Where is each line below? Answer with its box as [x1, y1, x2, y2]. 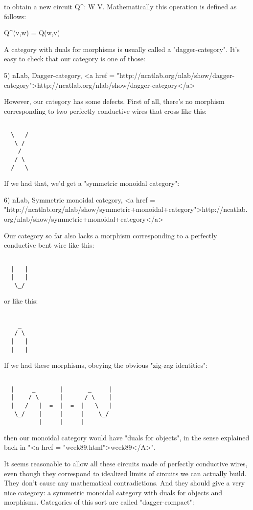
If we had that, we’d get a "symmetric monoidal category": [4, 178, 180, 188]
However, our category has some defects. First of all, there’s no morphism [4, 96, 225, 106]
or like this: [4, 296, 38, 306]
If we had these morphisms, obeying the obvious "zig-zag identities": [4, 360, 208, 370]
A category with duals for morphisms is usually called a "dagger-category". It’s [4, 44, 240, 54]
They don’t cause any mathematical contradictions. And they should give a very [4, 478, 245, 488]
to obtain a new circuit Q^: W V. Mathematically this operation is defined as [4, 1, 237, 11]
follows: [4, 11, 26, 21]
